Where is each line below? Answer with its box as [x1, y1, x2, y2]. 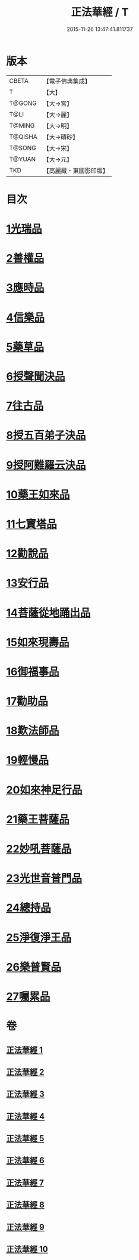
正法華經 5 [6, 1134, 45, 1144]
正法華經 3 [6, 1089, 45, 1100]
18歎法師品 [6, 724, 59, 737]
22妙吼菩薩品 [6, 842, 72, 856]
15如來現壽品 [6, 635, 69, 649]
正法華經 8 [6, 1200, 45, 1210]
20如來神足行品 [6, 783, 83, 796]
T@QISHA [9, 132, 37, 141]
